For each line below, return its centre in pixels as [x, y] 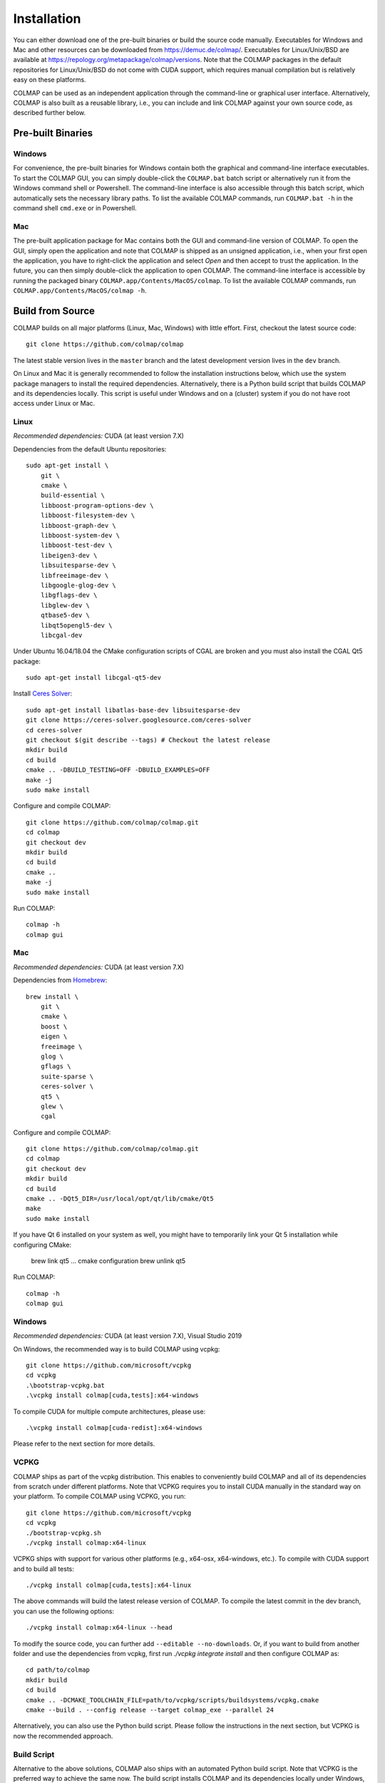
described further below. [50, 113]
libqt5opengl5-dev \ [76, 625]
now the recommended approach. [63, 1736]
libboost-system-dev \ [80, 535]
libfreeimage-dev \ [75, 575]
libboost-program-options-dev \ [97, 505]
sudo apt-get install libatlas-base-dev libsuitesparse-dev [133, 710]
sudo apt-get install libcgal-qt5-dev [94, 678]
